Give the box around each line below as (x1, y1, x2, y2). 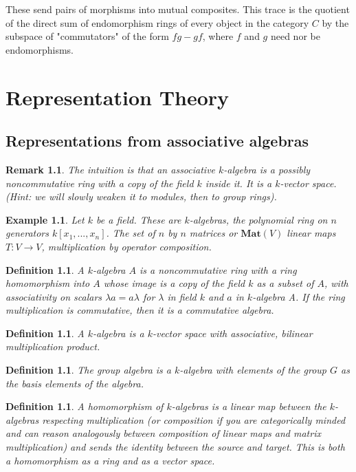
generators (5, 226, 49, 240)
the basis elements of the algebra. (5, 376, 144, 390)
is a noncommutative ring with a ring (139, 262, 297, 277)
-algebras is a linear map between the (171, 399, 326, 414)
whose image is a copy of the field (103, 276, 245, 290)
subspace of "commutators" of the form (5, 29, 169, 43)
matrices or (189, 226, 238, 240)
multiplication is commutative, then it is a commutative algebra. (5, 303, 274, 317)
